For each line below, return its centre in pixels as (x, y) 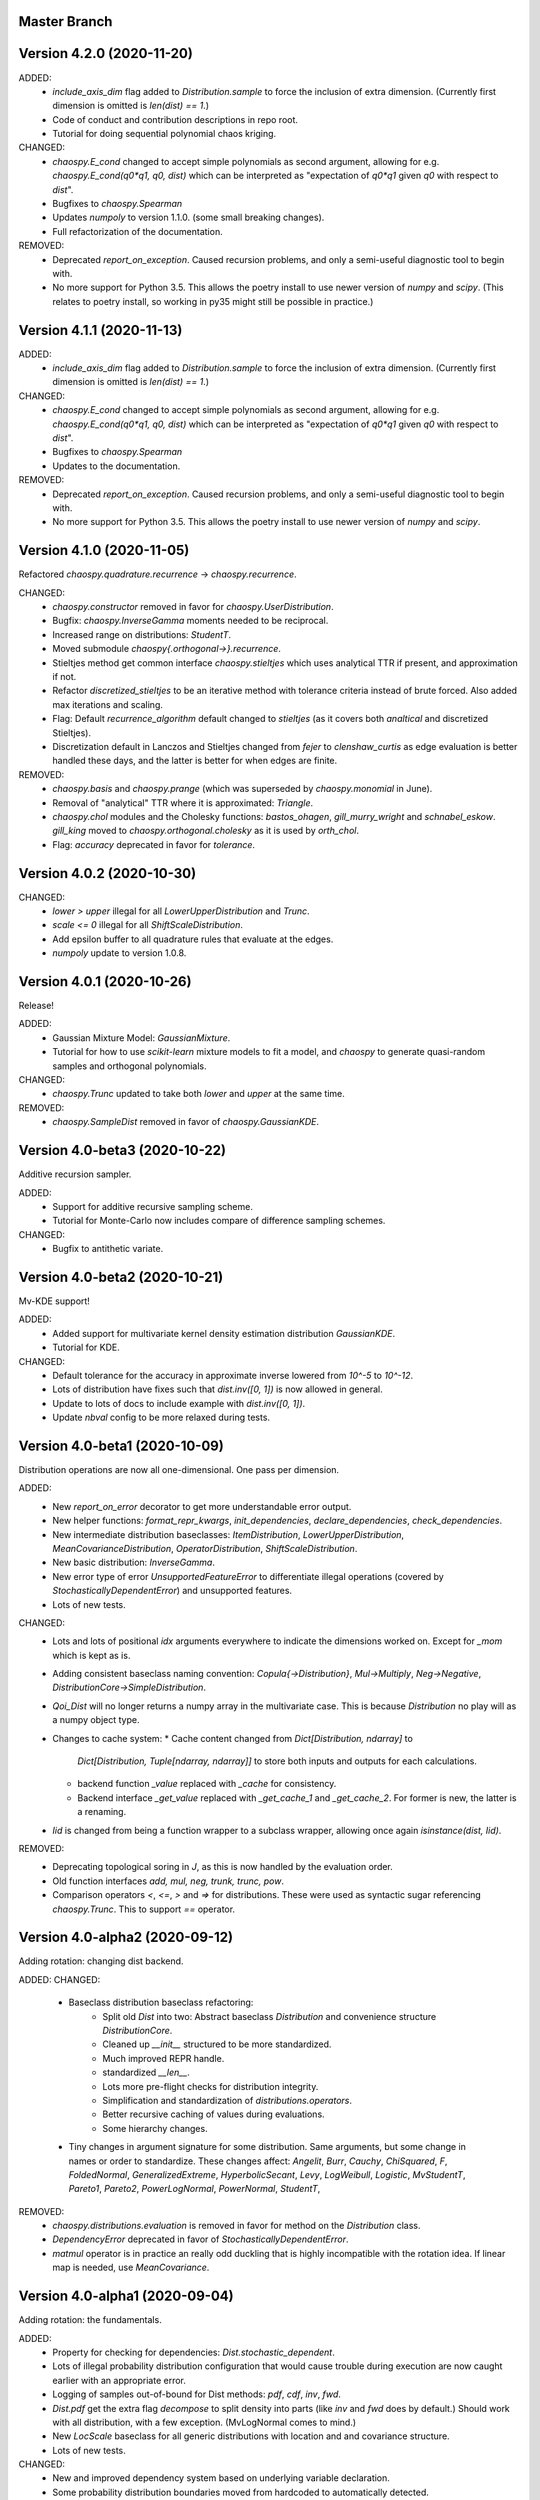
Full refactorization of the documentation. (138, 231)
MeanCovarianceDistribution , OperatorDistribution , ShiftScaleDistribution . (205, 1548)
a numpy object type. (96, 1720)
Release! (36, 1006)
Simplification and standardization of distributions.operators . (227, 2100)
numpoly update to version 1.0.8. (119, 953)
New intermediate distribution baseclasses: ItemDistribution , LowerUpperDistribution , (228, 1534)
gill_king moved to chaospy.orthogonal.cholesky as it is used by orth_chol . (206, 831)
